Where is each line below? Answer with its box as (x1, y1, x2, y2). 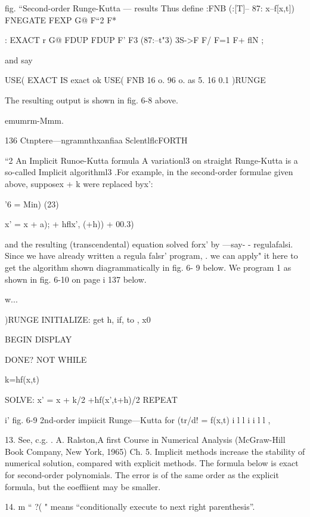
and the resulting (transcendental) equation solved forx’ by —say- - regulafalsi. (5, 237, 293, 250)
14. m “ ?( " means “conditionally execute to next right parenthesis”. (5, 500, 255, 513)
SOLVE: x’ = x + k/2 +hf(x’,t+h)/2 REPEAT (5, 393, 178, 406)
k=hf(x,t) (5, 373, 39, 386)
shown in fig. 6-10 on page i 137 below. (5, 273, 147, 285)
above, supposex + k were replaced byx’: (5, 177, 153, 189)
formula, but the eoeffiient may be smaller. (5, 480, 161, 492)
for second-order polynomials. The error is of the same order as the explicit (5, 469, 279, 481)
